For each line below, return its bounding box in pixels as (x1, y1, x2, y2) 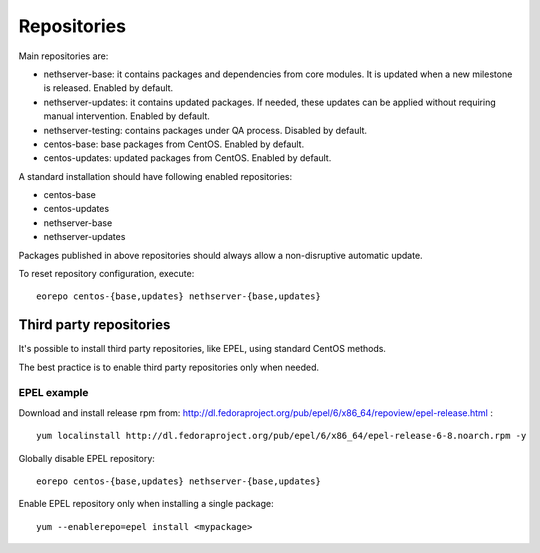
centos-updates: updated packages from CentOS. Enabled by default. (43, 152, 332, 164)
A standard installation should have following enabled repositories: (18, 170, 293, 182)
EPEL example (18, 386, 89, 400)
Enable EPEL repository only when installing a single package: (18, 498, 274, 510)
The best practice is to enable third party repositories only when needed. (18, 361, 320, 373)
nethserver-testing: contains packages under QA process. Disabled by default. (43, 124, 368, 136)
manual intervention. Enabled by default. (43, 110, 210, 122)
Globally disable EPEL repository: (18, 452, 155, 464)
